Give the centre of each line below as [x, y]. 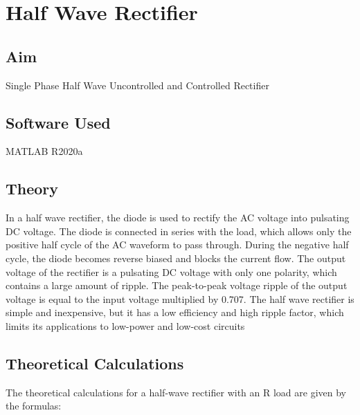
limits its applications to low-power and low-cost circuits [125, 325]
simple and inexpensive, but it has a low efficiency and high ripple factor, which [175, 312]
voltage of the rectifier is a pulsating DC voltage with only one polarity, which [171, 271]
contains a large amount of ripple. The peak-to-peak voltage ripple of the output [177, 285]
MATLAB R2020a [44, 151]
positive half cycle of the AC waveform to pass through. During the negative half [177, 245]
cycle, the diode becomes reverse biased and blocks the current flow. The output [176, 258]
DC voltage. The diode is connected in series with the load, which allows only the [179, 231]
